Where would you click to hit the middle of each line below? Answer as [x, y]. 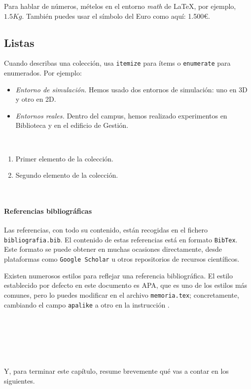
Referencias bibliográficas [48, 211]
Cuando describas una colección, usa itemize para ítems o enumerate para [117, 63]
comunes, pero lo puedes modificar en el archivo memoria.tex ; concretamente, [122, 294]
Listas [19, 42]
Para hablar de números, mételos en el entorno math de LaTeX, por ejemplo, [120, 6]
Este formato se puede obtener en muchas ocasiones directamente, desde [113, 249]
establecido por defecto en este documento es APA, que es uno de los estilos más [126, 285]
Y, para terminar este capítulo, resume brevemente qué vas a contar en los [116, 370]
